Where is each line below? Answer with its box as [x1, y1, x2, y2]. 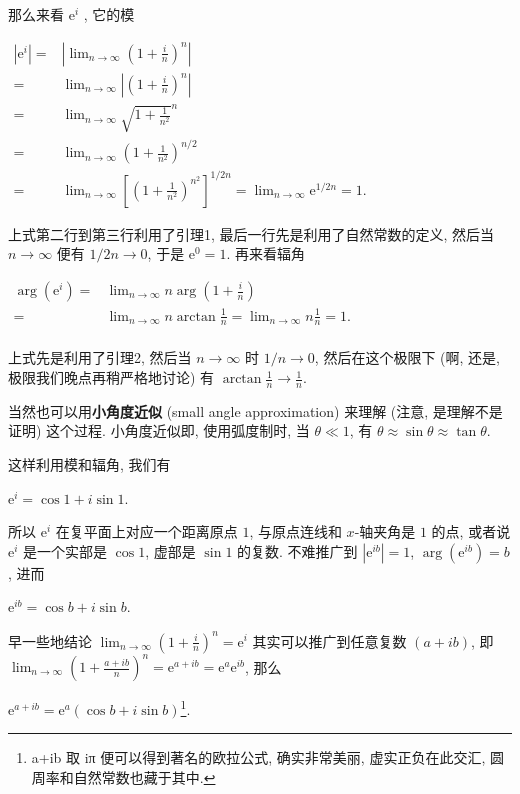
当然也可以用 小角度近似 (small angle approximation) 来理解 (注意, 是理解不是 [8, 400, 503, 421]
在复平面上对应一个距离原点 [55, 521, 238, 542]
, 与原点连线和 [249, 521, 342, 542]
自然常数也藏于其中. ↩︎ [73, 766, 216, 787]
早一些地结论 [8, 630, 92, 651]
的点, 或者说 [431, 521, 511, 542]
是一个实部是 [23, 540, 108, 561]
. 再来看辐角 [226, 243, 305, 264]
